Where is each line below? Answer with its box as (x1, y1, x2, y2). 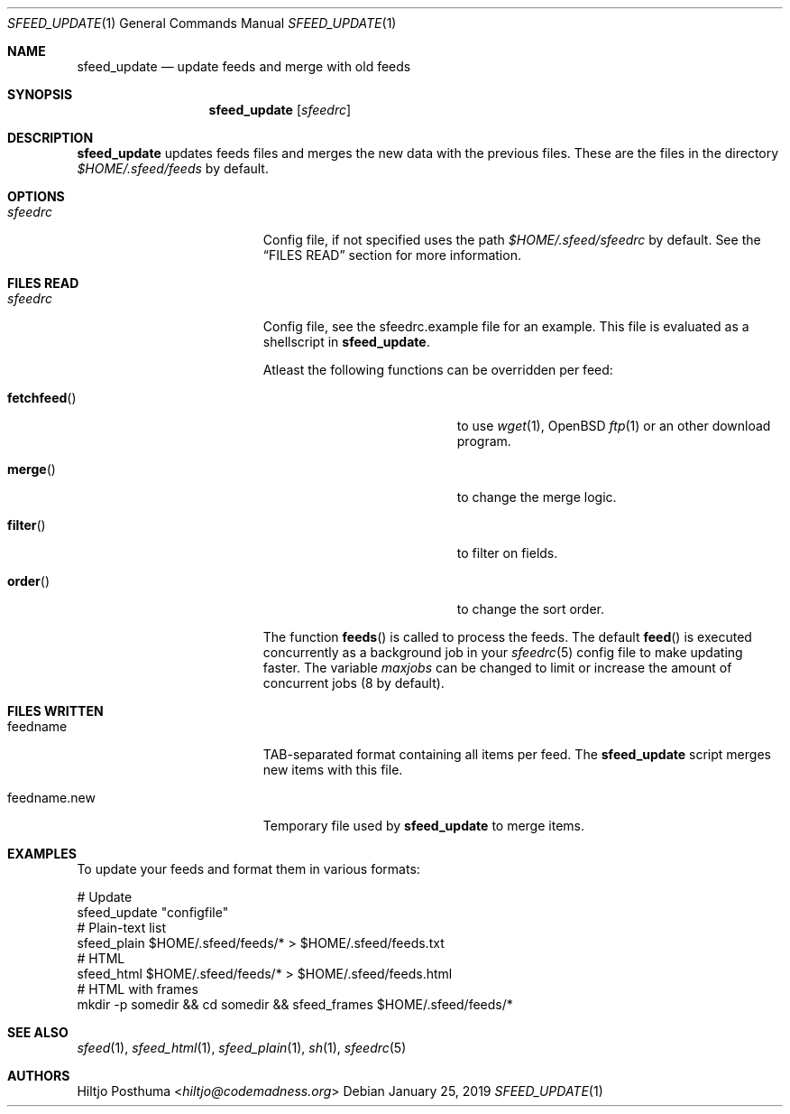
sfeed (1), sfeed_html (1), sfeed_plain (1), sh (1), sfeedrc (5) (77, 1040, 407, 1055)
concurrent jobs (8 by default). (262, 675, 445, 691)
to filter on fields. (456, 545, 558, 561)
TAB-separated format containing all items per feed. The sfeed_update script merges (262, 747, 771, 762)
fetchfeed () (7, 390, 77, 405)
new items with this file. (262, 762, 403, 777)
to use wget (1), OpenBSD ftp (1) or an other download (456, 418, 771, 433)
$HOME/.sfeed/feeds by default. (77, 161, 269, 176)
